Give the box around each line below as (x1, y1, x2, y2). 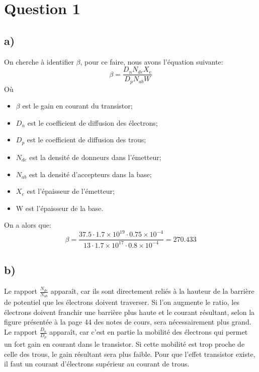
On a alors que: (4, 220, 51, 230)
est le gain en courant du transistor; (22, 100, 133, 111)
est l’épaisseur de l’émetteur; (27, 186, 115, 196)
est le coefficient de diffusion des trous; (27, 134, 146, 145)
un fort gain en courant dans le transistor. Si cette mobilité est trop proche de (4, 339, 245, 349)
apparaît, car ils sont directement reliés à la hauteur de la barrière (50, 286, 254, 296)
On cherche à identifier (4, 56, 74, 67)
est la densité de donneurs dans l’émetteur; (29, 151, 161, 162)
